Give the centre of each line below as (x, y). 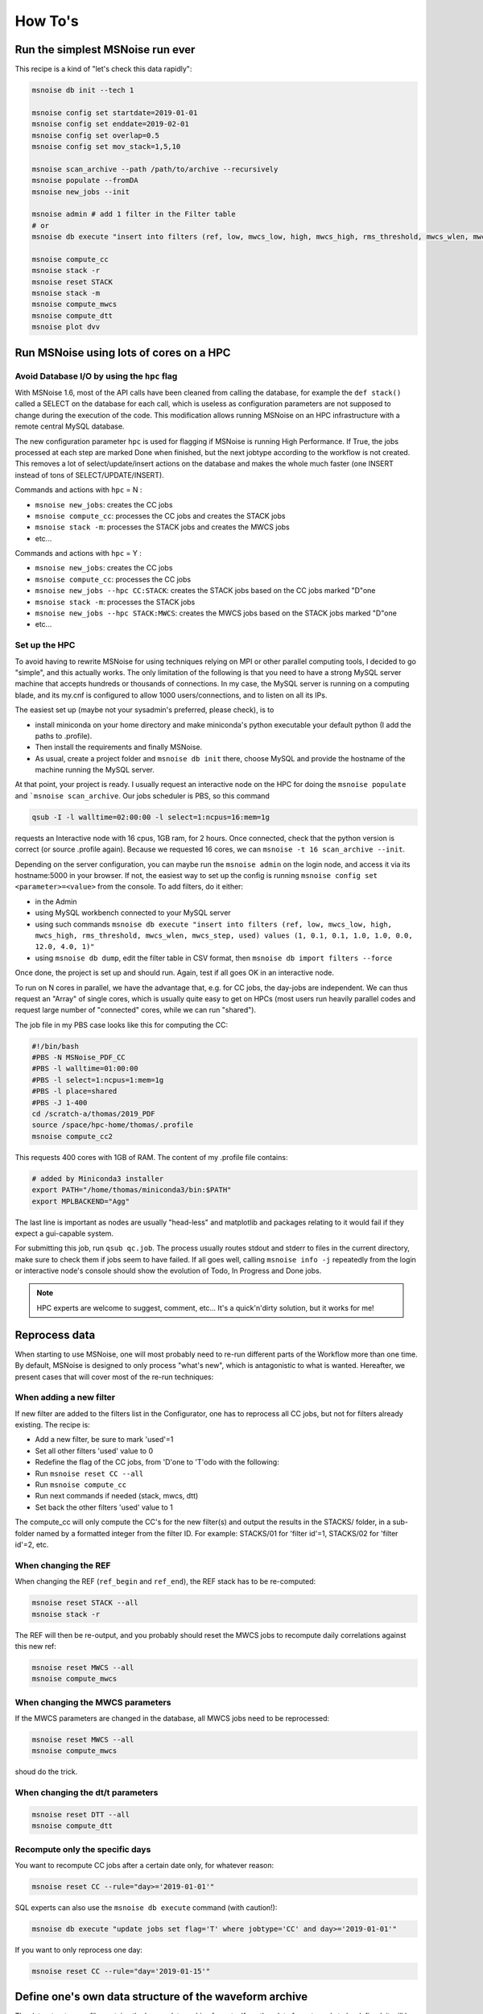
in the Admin (56, 901)
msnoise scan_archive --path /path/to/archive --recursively (155, 169)
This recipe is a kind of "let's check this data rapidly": (103, 69)
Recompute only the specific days (83, 1849)
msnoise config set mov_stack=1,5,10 (106, 146)
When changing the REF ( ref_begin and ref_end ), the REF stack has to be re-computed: (165, 1581)
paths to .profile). (64, 736)
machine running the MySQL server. (95, 770)
